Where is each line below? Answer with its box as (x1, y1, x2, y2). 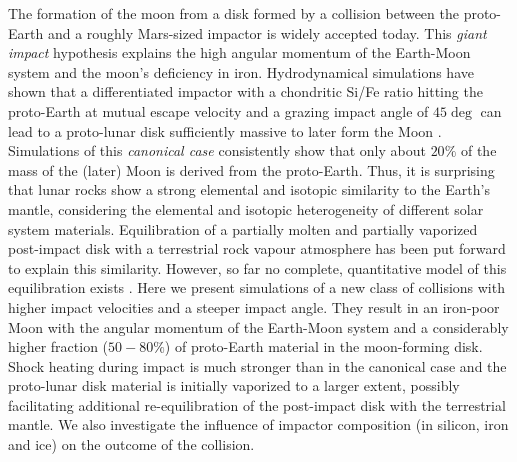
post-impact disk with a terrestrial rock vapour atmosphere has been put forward (8, 238, 506, 259)
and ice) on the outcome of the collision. (8, 434, 255, 455)
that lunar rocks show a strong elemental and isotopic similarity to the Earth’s (8, 179, 490, 200)
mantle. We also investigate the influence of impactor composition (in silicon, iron (8, 414, 509, 435)
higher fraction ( (8, 336, 109, 357)
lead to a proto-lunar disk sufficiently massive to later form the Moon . (8, 120, 442, 141)
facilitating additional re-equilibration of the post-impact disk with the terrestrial (8, 394, 506, 415)
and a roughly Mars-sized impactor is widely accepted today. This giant (47, 22, 487, 43)
